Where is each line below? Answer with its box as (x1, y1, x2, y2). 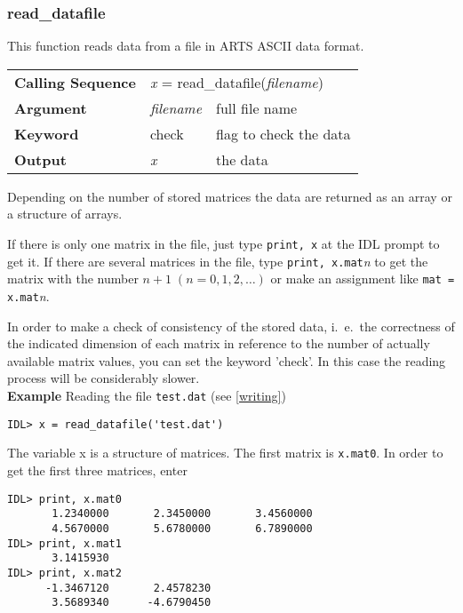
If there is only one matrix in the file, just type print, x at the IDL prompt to (7, 235, 440, 252)
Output (14, 148, 67, 170)
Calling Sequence (14, 71, 136, 92)
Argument (14, 97, 87, 118)
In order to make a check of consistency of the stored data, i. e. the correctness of (7, 316, 455, 335)
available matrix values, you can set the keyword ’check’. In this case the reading (7, 351, 446, 370)
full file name (216, 97, 298, 118)
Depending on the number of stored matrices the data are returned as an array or (7, 187, 452, 205)
